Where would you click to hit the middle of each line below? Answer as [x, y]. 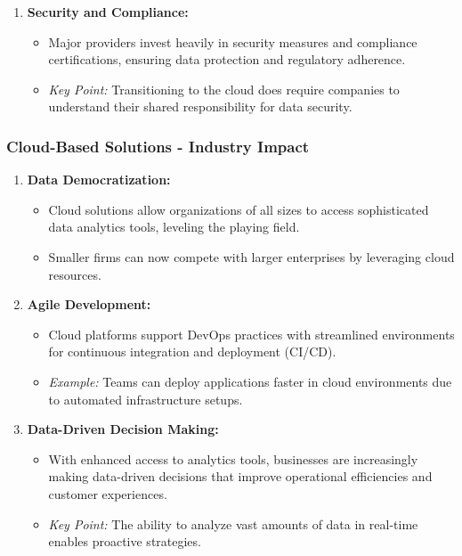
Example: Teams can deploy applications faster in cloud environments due [250, 381]
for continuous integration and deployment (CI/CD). [192, 352]
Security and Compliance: [108, 12]
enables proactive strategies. [125, 541]
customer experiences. [108, 493]
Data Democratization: [99, 180]
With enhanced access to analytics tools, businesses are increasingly [233, 458]
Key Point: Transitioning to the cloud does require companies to [224, 89]
